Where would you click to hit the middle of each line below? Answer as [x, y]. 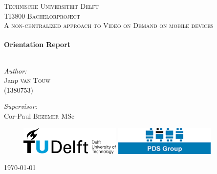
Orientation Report [37, 44]
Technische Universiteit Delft [51, 6]
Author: [15, 70]
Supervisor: [21, 106]
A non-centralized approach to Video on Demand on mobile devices [109, 25]
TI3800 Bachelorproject [42, 15]
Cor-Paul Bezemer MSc [39, 115]
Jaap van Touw [27, 80]
